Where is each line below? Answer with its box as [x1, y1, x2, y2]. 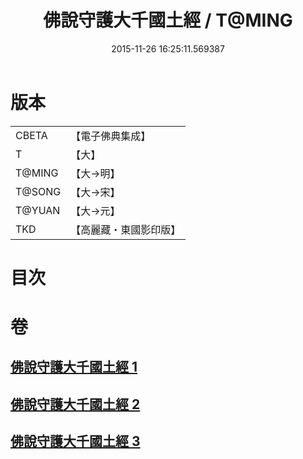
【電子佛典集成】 [70, 129, 152, 143]
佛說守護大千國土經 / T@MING [43, 9, 293, 32]
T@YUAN [15, 203, 61, 217]
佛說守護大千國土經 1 [10, 359, 138, 376]
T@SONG [15, 184, 62, 198]
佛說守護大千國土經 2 [10, 396, 141, 413]
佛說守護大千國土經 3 [10, 433, 141, 450]
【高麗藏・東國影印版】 [70, 222, 182, 236]
